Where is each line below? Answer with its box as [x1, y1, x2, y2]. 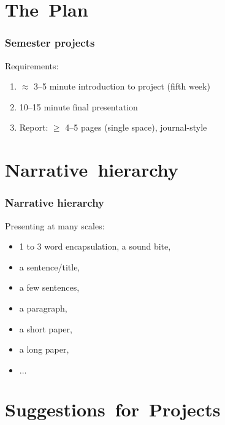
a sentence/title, [19, 260, 80, 273]
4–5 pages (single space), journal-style [65, 121, 207, 134]
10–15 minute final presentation [19, 100, 138, 113]
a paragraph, [19, 301, 67, 314]
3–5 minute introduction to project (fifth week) [34, 80, 210, 93]
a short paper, [19, 322, 72, 335]
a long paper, [19, 343, 69, 356]
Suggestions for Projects [5, 396, 221, 421]
